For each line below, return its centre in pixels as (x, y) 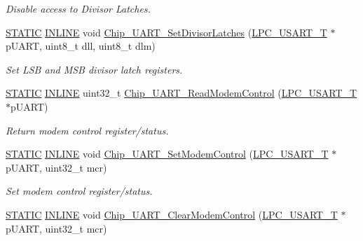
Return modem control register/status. (87, 130)
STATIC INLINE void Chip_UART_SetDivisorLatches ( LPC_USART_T (166, 32)
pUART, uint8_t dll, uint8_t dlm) (81, 46)
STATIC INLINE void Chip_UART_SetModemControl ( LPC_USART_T (167, 154)
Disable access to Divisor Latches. (78, 8)
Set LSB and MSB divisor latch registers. (94, 69)
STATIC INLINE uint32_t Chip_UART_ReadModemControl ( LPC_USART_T (181, 93)
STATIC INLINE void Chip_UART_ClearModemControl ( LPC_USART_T (172, 214)
